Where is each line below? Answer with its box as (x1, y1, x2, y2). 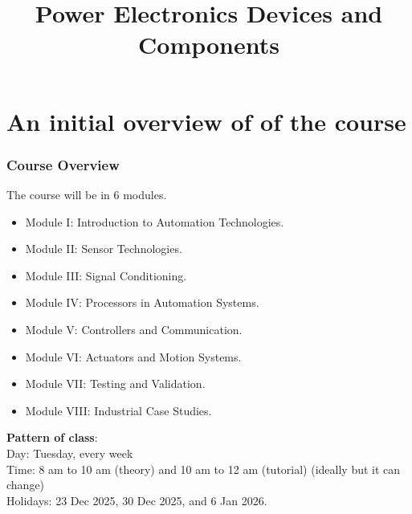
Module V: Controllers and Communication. (25, 320, 243, 337)
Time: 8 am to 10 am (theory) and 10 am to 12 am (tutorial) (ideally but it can (6, 460, 401, 477)
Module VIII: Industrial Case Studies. (25, 402, 212, 418)
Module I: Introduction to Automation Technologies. (25, 213, 284, 230)
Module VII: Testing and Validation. (25, 375, 206, 392)
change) (6, 476, 45, 493)
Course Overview (6, 154, 120, 174)
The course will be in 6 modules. (6, 186, 167, 202)
